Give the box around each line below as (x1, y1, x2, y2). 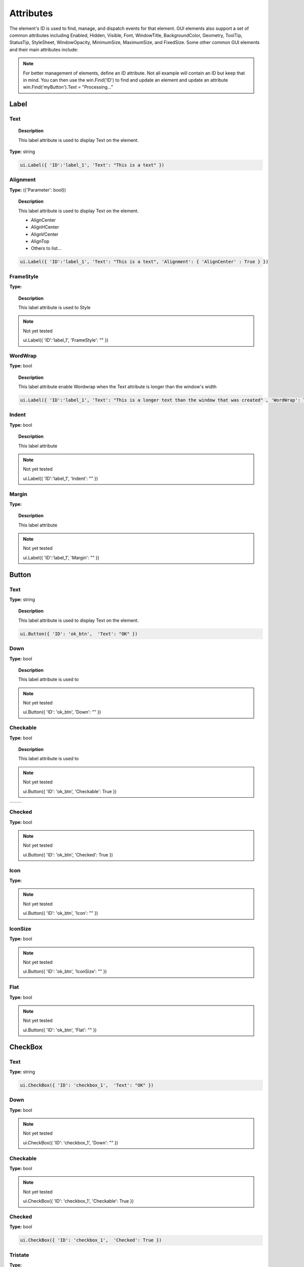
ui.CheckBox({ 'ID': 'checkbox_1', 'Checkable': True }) (23, 1198, 134, 1204)
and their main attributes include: (9, 46, 79, 53)
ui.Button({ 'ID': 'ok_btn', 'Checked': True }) (23, 851, 113, 858)
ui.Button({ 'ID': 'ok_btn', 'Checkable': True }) (23, 788, 117, 794)
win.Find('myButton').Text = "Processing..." (23, 84, 113, 90)
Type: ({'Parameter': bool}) (9, 187, 66, 193)
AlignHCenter (31, 224, 59, 230)
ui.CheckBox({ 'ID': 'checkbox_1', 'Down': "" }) (23, 1139, 119, 1145)
